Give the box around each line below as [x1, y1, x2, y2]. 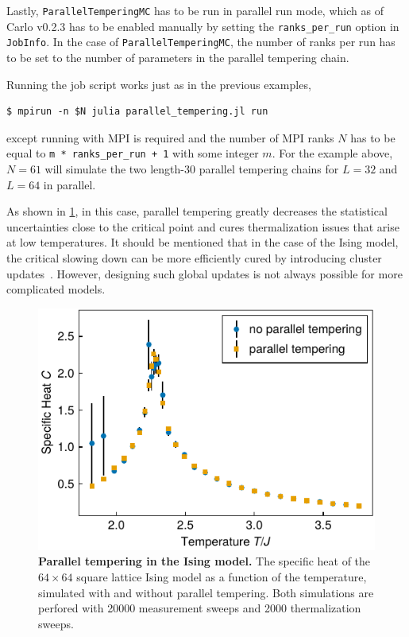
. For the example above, [272, 145, 393, 161]
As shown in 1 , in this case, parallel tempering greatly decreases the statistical [6, 203, 388, 219]
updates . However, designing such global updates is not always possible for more [6, 265, 403, 282]
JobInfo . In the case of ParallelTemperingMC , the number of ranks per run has [6, 33, 395, 50]
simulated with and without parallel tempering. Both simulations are [38, 584, 374, 600]
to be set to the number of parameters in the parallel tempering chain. [6, 49, 349, 65]
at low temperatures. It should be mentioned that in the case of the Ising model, [6, 234, 399, 251]
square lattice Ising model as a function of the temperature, [76, 568, 367, 585]
